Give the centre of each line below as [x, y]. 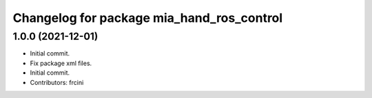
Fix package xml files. [61, 63]
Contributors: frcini [57, 82]
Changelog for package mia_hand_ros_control [148, 18]
